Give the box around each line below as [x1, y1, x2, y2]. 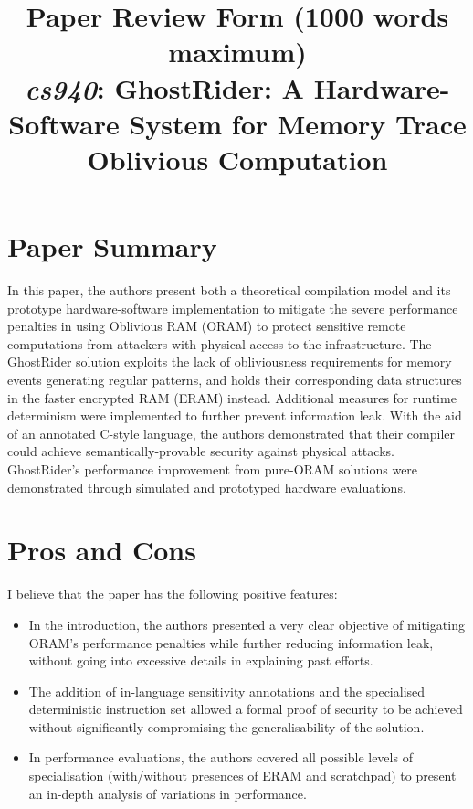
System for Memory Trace [129, 104, 467, 142]
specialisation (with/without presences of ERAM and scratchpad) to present [28, 766, 457, 785]
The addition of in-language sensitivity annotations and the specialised [28, 681, 426, 700]
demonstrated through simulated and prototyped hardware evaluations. [7, 477, 406, 496]
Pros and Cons [7, 531, 196, 569]
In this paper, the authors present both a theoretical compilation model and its [7, 281, 451, 300]
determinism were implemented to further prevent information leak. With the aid [7, 406, 462, 425]
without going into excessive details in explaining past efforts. [28, 651, 373, 670]
